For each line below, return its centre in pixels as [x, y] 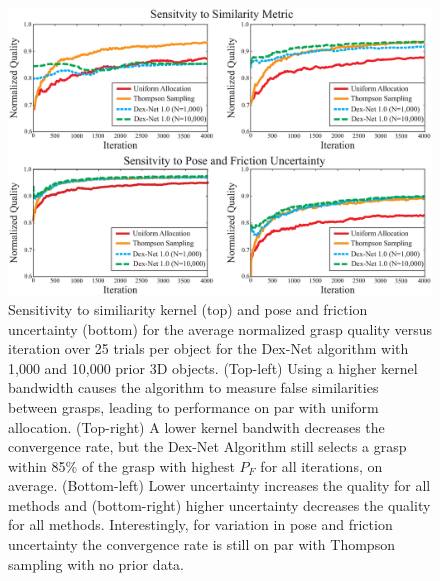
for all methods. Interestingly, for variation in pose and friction [200, 524]
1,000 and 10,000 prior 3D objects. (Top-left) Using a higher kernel [213, 367]
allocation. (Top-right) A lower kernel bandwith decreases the [196, 426]
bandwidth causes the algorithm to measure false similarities [193, 387]
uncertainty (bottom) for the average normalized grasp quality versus [220, 328]
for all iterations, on [321, 465]
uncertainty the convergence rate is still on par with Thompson [201, 544]
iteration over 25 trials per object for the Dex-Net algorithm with [208, 348]
